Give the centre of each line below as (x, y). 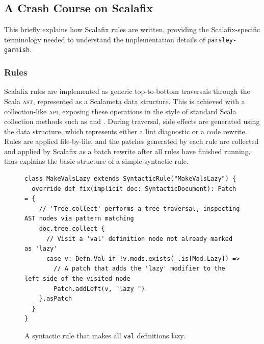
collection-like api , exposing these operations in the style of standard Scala (120, 111)
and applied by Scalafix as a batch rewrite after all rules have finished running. (127, 151)
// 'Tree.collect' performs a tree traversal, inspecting (139, 208)
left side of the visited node (77, 279)
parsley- (222, 40)
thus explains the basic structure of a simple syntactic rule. (96, 161)
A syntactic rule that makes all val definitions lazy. (105, 335)
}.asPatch (56, 299)
